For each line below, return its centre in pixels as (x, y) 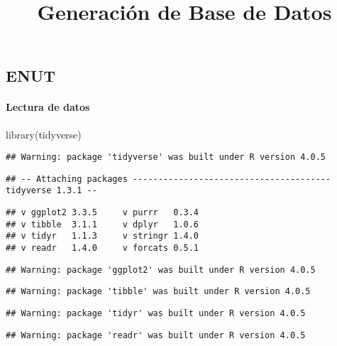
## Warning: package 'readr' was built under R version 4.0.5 (156, 335)
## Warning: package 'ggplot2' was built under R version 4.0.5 (161, 270)
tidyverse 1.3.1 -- (51, 191)
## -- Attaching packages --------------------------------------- (168, 179)
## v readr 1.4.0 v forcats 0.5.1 (103, 248)
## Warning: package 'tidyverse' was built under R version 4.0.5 (166, 157)
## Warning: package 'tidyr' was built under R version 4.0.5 (156, 314)
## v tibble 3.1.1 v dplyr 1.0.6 (103, 224)
